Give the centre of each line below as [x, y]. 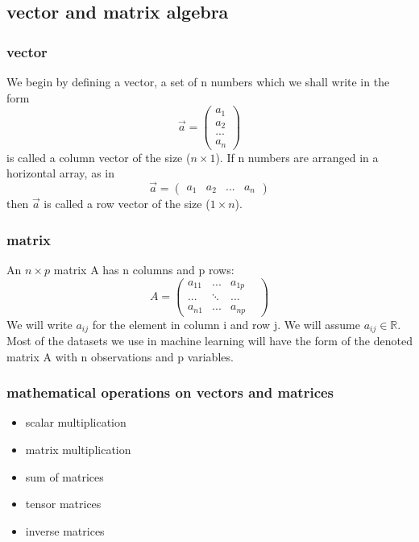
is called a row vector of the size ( [127, 204]
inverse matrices [65, 530]
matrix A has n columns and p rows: [144, 269]
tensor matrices [63, 504]
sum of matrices [64, 476]
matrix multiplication [78, 450]
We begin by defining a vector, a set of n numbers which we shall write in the [198, 81]
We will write [39, 324]
